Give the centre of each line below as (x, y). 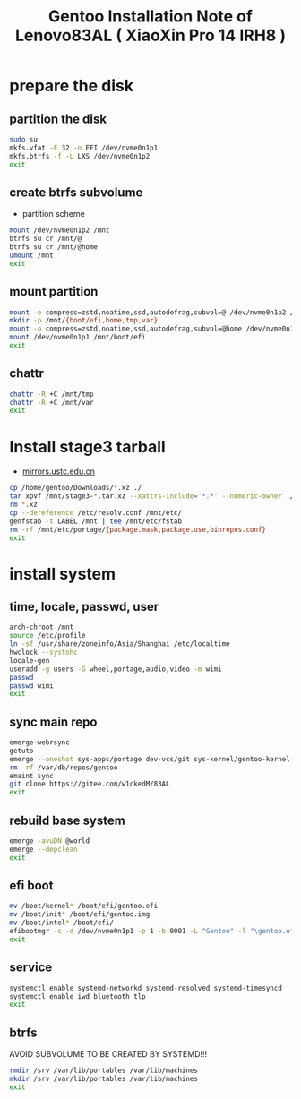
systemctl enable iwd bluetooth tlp (77, 996)
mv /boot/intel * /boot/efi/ (62, 923)
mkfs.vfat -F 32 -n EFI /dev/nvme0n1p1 (84, 148)
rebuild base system (67, 820)
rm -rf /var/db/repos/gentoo (64, 768)
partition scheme (53, 214)
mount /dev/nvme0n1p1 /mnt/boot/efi (77, 338)
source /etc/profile (48, 636)
